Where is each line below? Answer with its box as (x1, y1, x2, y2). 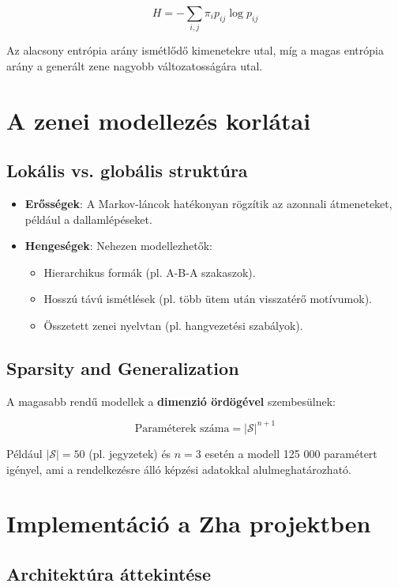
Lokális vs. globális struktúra (6, 158, 248, 183)
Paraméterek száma (134, 422, 230, 434)
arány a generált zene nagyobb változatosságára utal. (6, 57, 263, 74)
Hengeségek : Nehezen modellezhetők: (24, 237, 212, 254)
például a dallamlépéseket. (24, 210, 152, 227)
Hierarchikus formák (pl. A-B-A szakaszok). (43, 263, 256, 280)
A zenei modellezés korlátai (6, 104, 311, 136)
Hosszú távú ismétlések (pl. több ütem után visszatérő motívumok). (43, 290, 373, 307)
